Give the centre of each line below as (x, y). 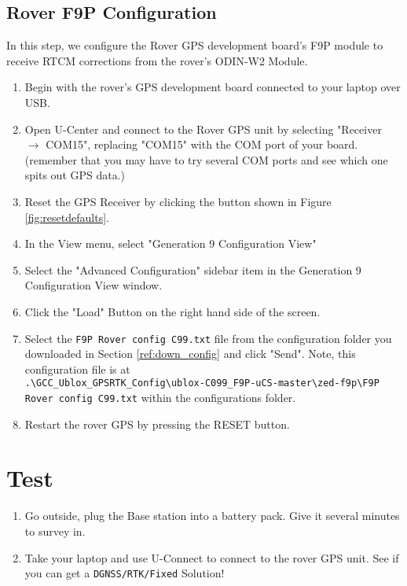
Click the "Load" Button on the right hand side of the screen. (172, 311)
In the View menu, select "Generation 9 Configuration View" (170, 243)
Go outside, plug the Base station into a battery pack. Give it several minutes (212, 516)
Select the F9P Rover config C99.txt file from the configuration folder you (208, 338)
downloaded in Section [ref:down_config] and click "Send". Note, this (190, 354)
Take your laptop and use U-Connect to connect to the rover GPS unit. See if (212, 557)
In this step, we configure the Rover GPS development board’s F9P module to (195, 45)
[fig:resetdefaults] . (67, 217)
